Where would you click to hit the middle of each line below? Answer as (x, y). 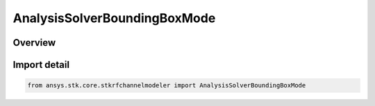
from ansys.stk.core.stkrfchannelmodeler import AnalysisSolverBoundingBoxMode (167, 86)
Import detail (41, 65)
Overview (34, 43)
